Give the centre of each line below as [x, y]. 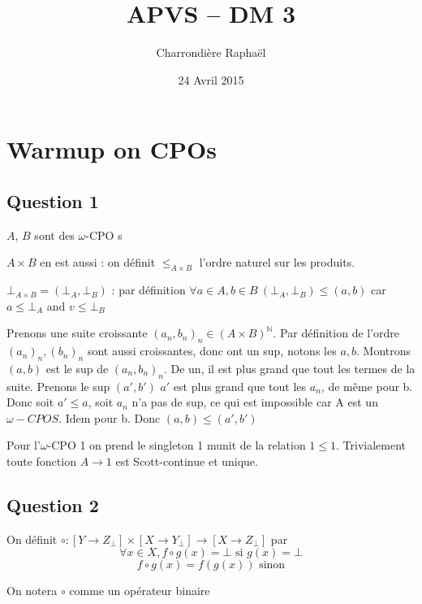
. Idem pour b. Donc [110, 417]
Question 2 [53, 505]
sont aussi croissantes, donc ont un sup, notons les [212, 351]
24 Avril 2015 [211, 79]
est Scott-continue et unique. [187, 461]
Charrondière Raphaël [211, 52]
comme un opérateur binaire [140, 591]
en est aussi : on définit [98, 262]
